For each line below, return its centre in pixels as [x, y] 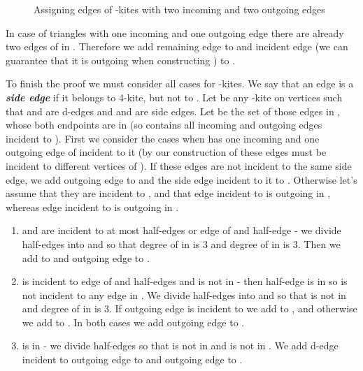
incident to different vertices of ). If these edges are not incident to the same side [179, 165]
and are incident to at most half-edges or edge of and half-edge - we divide [181, 230]
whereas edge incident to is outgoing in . [92, 206]
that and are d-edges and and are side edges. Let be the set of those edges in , [173, 111]
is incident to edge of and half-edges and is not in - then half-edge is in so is [185, 281]
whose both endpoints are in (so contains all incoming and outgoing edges [164, 125]
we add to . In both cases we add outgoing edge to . [133, 322]
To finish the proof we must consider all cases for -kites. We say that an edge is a [180, 83]
